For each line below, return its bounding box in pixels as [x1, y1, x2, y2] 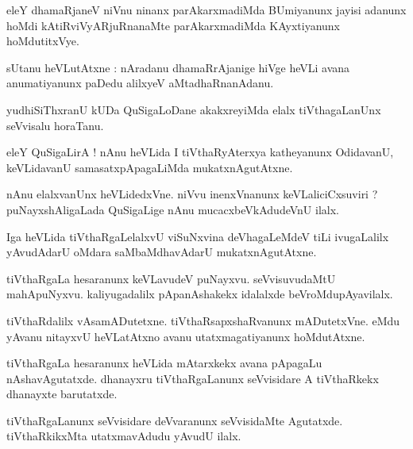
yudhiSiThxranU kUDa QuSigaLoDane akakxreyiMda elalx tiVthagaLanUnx [6, 101, 381, 117]
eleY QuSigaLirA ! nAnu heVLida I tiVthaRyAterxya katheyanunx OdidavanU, [6, 144, 394, 160]
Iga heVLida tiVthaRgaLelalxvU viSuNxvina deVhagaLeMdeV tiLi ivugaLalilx [6, 228, 389, 244]
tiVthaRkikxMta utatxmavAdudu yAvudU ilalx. [6, 428, 241, 444]
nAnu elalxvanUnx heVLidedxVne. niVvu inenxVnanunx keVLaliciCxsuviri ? [6, 186, 378, 202]
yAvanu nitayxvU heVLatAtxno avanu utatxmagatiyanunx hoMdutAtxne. [6, 328, 365, 344]
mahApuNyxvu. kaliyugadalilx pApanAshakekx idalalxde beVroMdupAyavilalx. [6, 286, 393, 302]
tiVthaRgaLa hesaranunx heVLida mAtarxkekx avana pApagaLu [6, 355, 322, 371]
